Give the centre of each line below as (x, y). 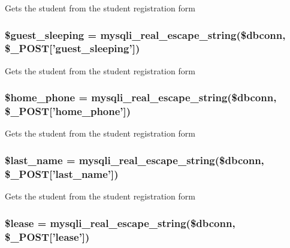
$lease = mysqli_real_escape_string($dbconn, (120, 223)
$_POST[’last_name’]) (62, 173)
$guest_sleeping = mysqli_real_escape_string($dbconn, (145, 34)
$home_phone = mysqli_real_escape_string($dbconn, (141, 97)
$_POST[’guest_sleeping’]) (72, 48)
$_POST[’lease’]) (47, 236)
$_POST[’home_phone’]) (68, 111)
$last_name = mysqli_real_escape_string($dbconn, (135, 160)
